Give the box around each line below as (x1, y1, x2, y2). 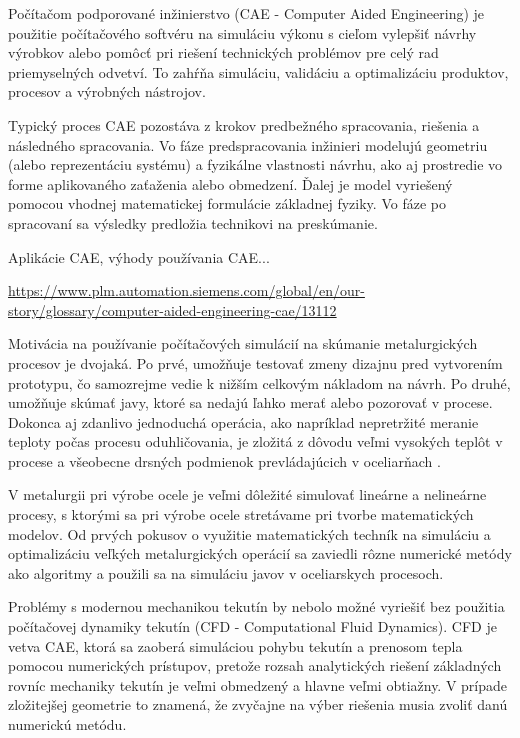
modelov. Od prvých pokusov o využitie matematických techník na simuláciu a (8, 523, 491, 544)
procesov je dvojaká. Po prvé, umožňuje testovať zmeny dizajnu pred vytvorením (8, 352, 503, 373)
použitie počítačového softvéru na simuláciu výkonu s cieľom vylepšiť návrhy (8, 22, 477, 43)
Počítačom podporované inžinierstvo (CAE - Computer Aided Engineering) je (8, 3, 485, 23)
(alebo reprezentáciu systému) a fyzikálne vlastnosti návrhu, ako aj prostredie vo (8, 154, 503, 175)
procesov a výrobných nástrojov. (8, 81, 206, 102)
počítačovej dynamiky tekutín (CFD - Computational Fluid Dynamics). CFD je (8, 616, 497, 637)
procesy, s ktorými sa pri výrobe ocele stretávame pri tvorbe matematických (8, 504, 474, 525)
